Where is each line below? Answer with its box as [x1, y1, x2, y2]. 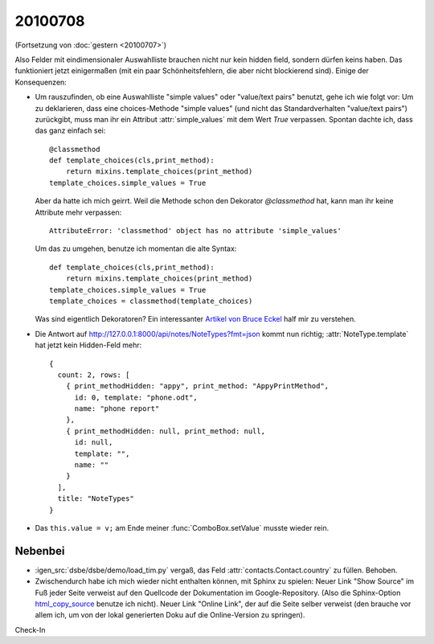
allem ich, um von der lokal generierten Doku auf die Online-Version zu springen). [35, 610, 305, 620]
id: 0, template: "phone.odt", [74, 392, 199, 402]
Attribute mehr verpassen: [35, 207, 122, 217]
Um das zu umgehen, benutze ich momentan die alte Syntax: [35, 244, 237, 253]
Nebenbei [14, 544, 65, 558]
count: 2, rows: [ [57, 370, 130, 379]
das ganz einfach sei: [35, 125, 106, 136]
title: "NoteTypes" [57, 494, 134, 503]
